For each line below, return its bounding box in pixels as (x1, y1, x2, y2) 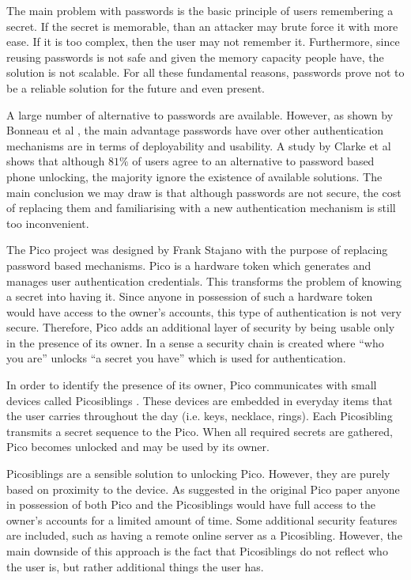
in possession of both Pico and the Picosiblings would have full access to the (6, 496, 375, 513)
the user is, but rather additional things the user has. (6, 558, 264, 574)
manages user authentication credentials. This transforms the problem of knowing (6, 272, 402, 289)
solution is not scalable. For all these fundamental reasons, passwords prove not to (6, 64, 405, 81)
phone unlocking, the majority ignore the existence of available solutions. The (6, 168, 383, 184)
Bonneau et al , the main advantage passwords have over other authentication (6, 122, 383, 138)
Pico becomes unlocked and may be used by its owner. (6, 438, 270, 455)
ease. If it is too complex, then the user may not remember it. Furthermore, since (6, 33, 400, 50)
